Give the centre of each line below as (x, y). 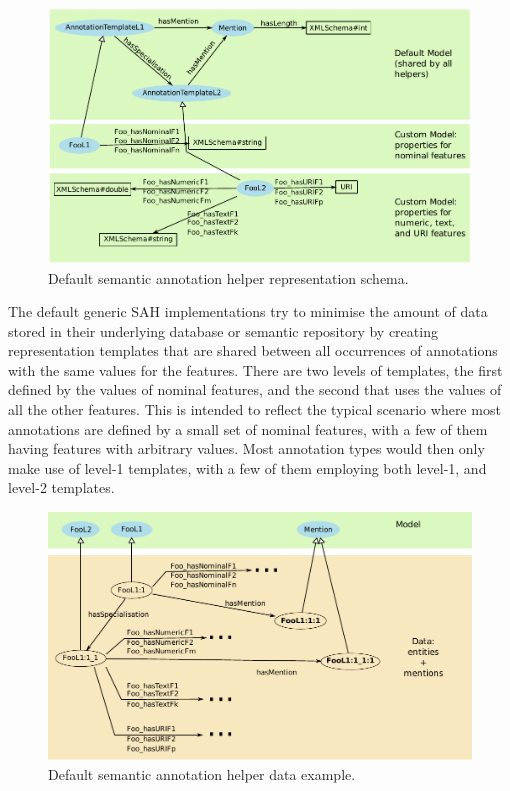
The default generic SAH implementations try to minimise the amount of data (248, 311)
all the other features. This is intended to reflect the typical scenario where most (254, 409)
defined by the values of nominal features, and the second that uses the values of (255, 389)
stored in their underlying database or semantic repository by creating (223, 330)
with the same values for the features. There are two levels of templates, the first (255, 369)
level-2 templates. (61, 487)
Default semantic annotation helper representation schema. (228, 277)
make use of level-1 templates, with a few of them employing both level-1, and (247, 467)
